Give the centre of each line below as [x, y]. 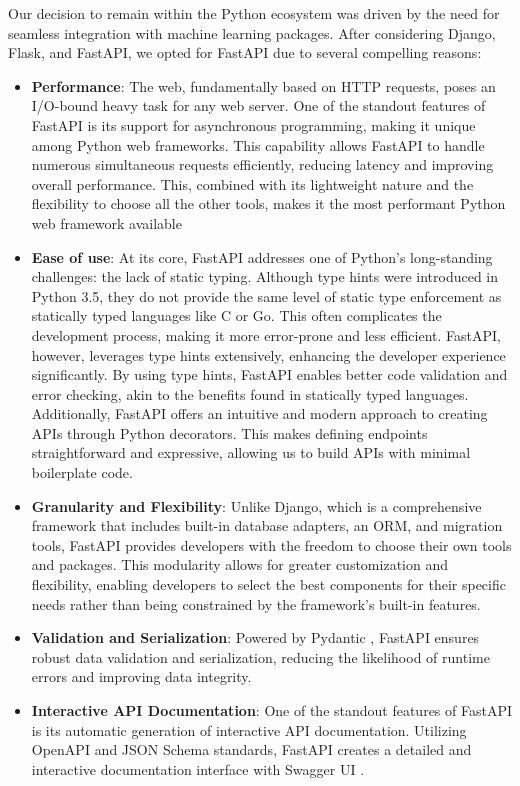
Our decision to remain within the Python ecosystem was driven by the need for [254, 13]
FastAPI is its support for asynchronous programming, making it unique [253, 124]
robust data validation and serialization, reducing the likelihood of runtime [260, 656]
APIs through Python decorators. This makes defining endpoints [229, 432]
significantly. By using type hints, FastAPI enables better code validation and [269, 374]
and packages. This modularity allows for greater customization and [239, 564]
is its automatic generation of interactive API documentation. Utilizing [249, 729]
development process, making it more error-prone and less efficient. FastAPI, [266, 334]
